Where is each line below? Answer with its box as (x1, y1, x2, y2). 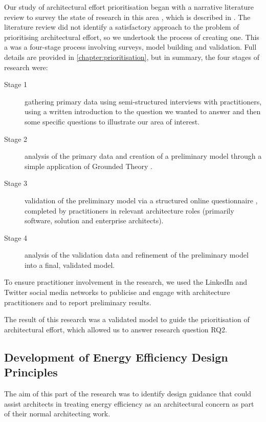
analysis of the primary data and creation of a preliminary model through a (25, 151, 262, 161)
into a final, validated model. (25, 259, 115, 270)
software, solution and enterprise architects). (25, 215, 164, 226)
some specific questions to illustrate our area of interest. (25, 116, 200, 126)
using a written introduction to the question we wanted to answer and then (25, 106, 261, 117)
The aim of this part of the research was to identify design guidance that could (4, 388, 252, 399)
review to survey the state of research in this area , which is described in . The (4, 11, 251, 22)
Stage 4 (4, 232, 28, 243)
